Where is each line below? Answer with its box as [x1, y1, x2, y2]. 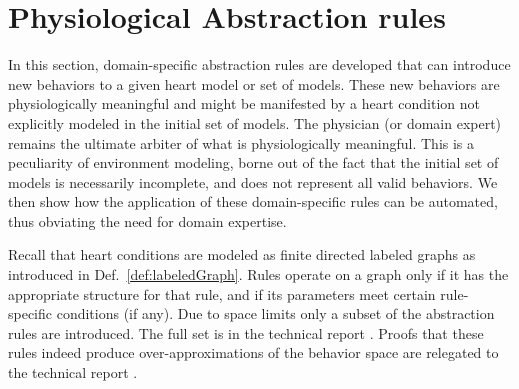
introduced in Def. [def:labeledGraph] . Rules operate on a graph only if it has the [8, 264, 509, 285]
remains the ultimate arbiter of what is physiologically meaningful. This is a [8, 132, 475, 153]
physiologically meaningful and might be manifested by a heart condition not [8, 93, 480, 114]
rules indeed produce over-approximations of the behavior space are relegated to [8, 342, 499, 363]
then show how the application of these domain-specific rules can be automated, [8, 191, 498, 212]
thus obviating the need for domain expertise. [8, 210, 287, 231]
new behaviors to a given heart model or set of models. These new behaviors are [8, 73, 500, 94]
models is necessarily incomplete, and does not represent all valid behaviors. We [8, 171, 498, 192]
